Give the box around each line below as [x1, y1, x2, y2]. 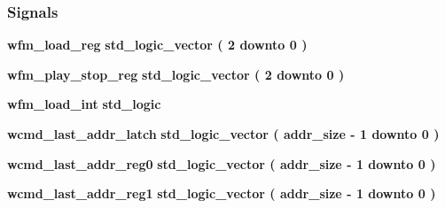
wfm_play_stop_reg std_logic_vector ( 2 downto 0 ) [7, 65, 345, 83]
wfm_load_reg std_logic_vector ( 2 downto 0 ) [7, 35, 308, 54]
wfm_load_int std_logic [7, 95, 161, 113]
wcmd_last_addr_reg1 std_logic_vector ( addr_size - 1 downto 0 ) [7, 184, 436, 203]
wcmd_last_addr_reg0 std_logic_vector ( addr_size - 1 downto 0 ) [7, 154, 436, 173]
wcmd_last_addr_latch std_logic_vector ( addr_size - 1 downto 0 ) [7, 125, 440, 143]
